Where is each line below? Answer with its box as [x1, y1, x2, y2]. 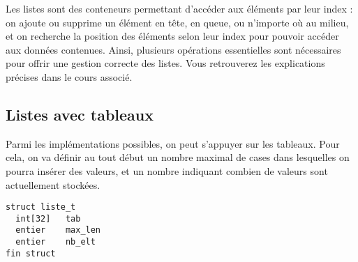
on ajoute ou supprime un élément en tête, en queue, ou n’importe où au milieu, [6, 15, 349, 29]
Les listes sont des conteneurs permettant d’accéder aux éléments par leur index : [6, 1, 353, 15]
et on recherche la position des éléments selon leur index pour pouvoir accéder [6, 29, 339, 43]
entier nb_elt [15, 237, 96, 247]
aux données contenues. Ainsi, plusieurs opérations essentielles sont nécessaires [6, 42, 341, 56]
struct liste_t [6, 202, 76, 213]
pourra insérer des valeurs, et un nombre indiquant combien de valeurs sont [6, 163, 328, 178]
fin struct [6, 248, 56, 259]
